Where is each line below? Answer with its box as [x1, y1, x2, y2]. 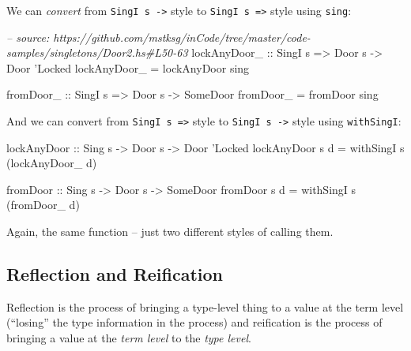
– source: [6, 28, 50, 45]
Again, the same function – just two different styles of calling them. [6, 223, 334, 240]
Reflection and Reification [6, 262, 224, 286]
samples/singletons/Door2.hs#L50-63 [6, 44, 188, 61]
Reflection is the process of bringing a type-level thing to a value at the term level [6, 298, 404, 315]
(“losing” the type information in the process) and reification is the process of [6, 314, 383, 330]
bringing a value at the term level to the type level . [6, 330, 251, 346]
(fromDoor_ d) [6, 196, 80, 213]
